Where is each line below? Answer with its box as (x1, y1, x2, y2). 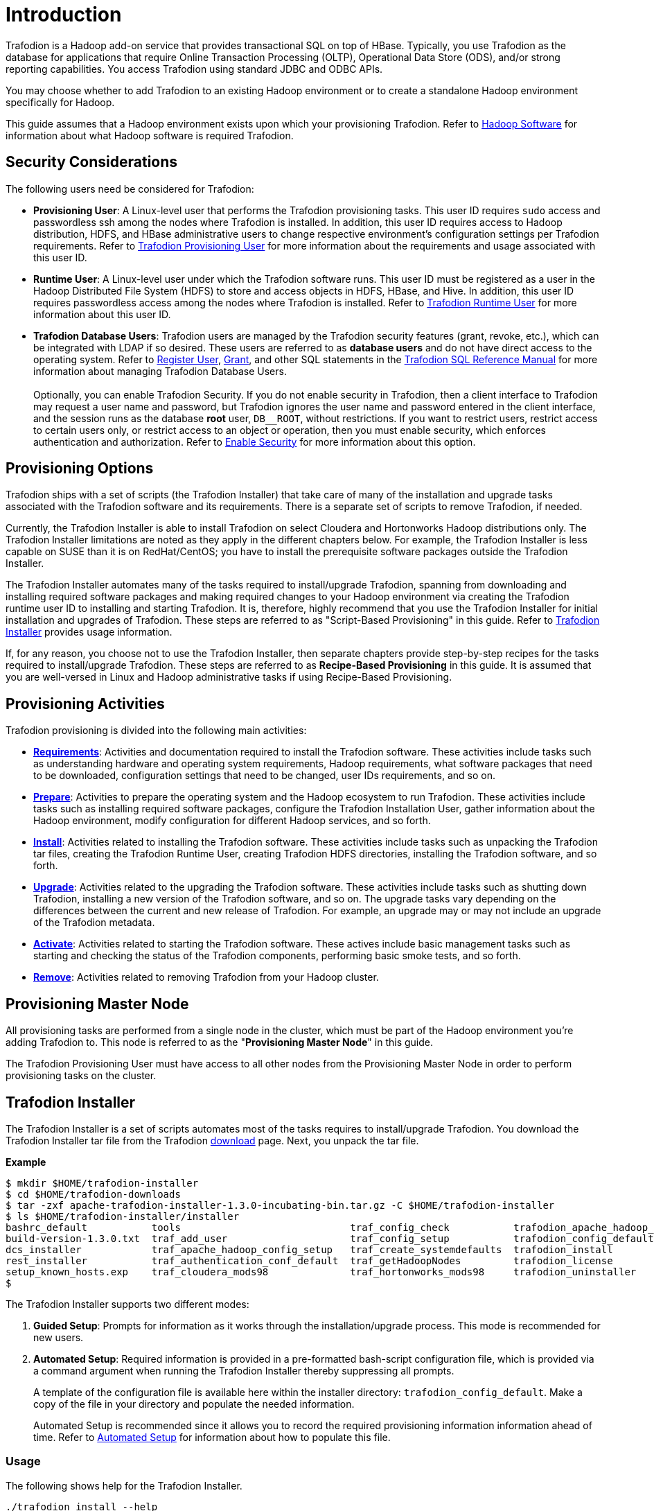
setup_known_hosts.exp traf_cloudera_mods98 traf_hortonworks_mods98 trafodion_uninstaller (6, 1266, 637, 1277)
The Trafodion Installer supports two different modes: (6, 1298, 249, 1310)
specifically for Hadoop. (6, 96, 115, 108)
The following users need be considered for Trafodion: (6, 182, 254, 195)
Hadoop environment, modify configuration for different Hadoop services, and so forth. (33, 814, 431, 827)
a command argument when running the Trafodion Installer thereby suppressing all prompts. (33, 1364, 454, 1377)
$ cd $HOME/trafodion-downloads (6, 1188, 181, 1200)
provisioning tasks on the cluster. (6, 1069, 157, 1082)
